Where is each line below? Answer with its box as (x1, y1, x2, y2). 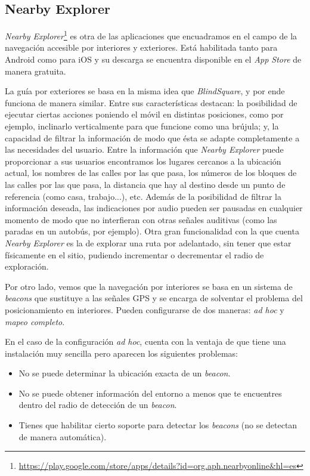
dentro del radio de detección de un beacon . (18, 398, 177, 411)
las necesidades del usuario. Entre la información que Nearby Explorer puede (5, 143, 284, 156)
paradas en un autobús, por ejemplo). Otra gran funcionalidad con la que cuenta (5, 225, 299, 237)
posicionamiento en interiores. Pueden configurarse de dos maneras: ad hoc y (5, 303, 284, 316)
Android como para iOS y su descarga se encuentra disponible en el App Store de (5, 53, 302, 66)
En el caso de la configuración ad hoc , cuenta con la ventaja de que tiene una (5, 335, 286, 348)
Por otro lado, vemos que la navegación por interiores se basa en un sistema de (5, 280, 293, 292)
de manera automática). (18, 430, 107, 443)
